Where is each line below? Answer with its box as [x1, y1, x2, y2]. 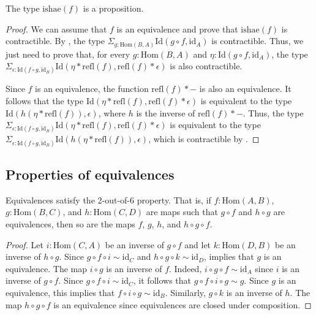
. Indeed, [169, 262, 202, 275]
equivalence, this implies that [6, 286, 115, 298]
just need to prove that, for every [6, 47, 130, 60]
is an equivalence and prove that [116, 22, 238, 35]
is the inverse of [136, 106, 195, 119]
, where [98, 106, 126, 119]
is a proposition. [83, 2, 144, 14]
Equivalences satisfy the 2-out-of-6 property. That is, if [6, 193, 211, 206]
